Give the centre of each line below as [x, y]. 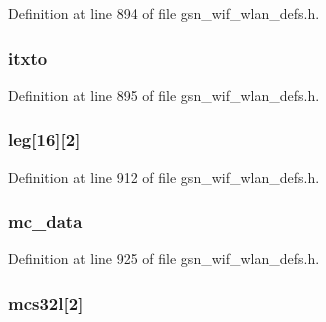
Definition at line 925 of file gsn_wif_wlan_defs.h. [164, 258]
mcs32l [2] [46, 302]
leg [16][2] [44, 139]
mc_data [45, 221]
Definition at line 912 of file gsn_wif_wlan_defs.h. [164, 176]
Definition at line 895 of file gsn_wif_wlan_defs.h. [164, 94]
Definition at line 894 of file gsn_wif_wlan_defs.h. [164, 13]
